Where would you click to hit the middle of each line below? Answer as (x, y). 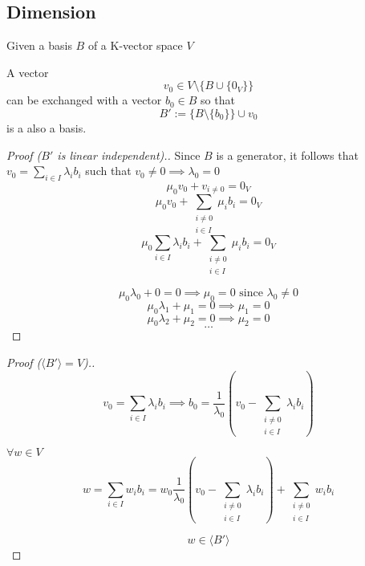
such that (108, 171)
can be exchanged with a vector (84, 100)
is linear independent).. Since (129, 155)
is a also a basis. (47, 127)
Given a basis (39, 45)
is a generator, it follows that (287, 155)
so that (218, 100)
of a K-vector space (135, 45)
